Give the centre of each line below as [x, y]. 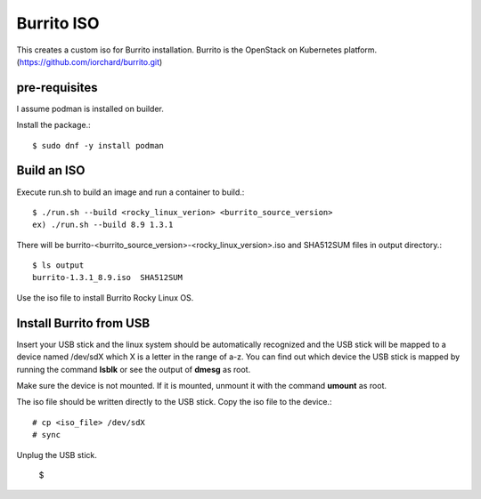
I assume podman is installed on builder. [90, 109]
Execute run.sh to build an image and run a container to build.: [130, 192]
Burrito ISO [58, 23]
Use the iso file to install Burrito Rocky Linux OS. [105, 297]
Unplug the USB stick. [57, 455]
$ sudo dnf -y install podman [98, 145]
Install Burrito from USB [83, 323]
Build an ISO [51, 170]
